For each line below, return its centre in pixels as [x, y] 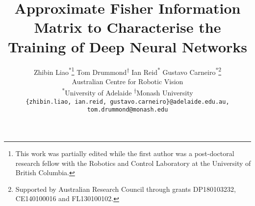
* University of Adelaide [97, 92]
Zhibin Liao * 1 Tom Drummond [80, 71]
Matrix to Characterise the [127, 27]
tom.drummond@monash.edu [127, 110]
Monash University [165, 92]
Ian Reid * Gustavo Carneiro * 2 [177, 71]
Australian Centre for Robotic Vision [127, 81]
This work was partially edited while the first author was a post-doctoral [125, 153]
